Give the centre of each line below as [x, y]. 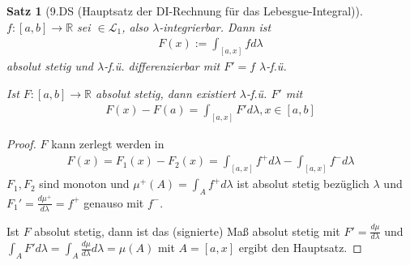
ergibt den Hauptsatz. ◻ [300, 248]
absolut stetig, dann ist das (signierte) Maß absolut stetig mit [187, 231]
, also [135, 26]
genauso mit [114, 202]
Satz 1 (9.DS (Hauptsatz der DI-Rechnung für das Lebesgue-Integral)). [185, 11]
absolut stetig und [50, 66]
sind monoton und [84, 184]
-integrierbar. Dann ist [215, 26]
